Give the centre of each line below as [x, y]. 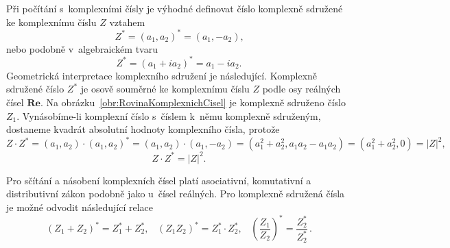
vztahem [127, 22]
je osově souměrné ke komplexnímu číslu [165, 89]
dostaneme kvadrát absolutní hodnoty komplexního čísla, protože [143, 129]
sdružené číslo [35, 89]
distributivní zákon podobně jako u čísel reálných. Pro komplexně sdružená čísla [176, 194]
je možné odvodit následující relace [80, 207]
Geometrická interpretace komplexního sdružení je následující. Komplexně [162, 75]
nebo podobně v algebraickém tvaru [82, 48]
